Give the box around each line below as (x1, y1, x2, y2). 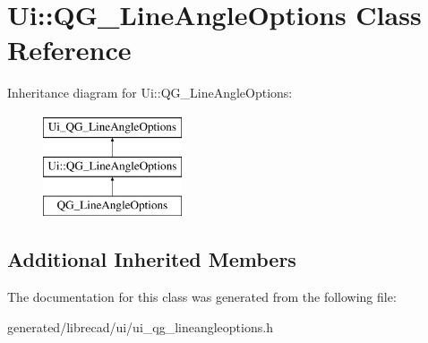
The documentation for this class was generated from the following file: (7, 287, 397, 306)
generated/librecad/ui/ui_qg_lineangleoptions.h (7, 317, 273, 336)
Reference (7, 31, 132, 68)
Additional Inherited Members (7, 245, 296, 273)
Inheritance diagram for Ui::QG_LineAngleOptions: (7, 83, 293, 102)
